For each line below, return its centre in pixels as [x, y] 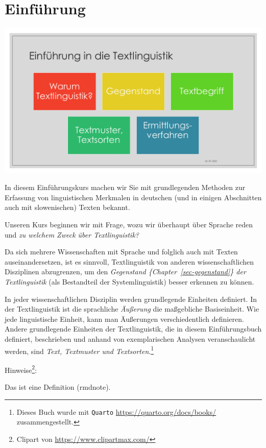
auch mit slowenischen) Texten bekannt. [67, 207]
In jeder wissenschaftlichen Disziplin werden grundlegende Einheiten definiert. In [131, 299]
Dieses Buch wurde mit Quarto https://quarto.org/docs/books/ [116, 411]
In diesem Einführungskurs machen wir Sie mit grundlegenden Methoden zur [125, 187]
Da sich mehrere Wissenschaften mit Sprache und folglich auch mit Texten [121, 252]
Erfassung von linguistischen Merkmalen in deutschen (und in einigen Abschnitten [133, 197]
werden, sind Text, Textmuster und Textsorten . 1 [79, 350]
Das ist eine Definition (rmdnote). [58, 387]
